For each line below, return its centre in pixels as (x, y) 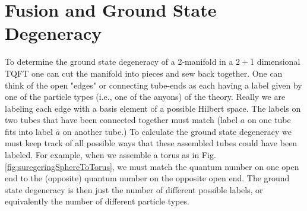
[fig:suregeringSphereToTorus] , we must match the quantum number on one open (152, 166)
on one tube (269, 120)
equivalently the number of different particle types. (97, 201)
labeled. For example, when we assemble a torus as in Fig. (110, 155)
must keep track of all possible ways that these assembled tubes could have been (151, 143)
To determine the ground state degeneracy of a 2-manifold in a (119, 62)
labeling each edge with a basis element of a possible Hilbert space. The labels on (153, 108)
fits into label (29, 131)
